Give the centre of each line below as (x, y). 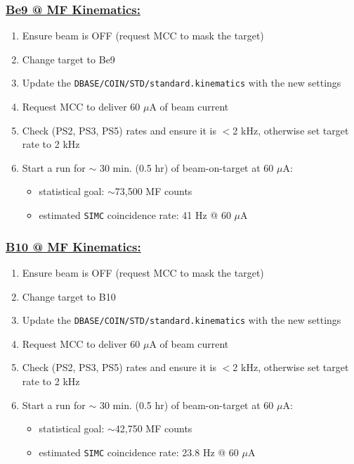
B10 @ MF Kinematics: (73, 246)
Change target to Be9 (68, 59)
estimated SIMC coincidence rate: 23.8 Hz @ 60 (139, 452)
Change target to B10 (69, 296)
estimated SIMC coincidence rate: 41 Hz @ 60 (135, 215)
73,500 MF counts (153, 191)
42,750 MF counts (153, 428)
